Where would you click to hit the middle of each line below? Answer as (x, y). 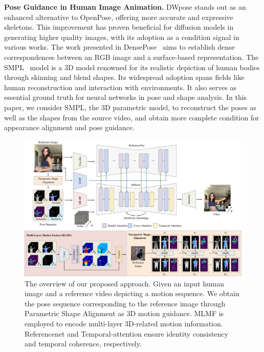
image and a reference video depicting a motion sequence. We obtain (132, 293)
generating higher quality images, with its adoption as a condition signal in (122, 37)
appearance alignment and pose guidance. (69, 127)
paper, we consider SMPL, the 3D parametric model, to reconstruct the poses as (130, 107)
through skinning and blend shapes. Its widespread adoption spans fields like (124, 77)
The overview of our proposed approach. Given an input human (125, 283)
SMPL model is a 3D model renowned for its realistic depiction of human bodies (132, 67)
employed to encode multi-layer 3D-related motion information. (124, 323)
